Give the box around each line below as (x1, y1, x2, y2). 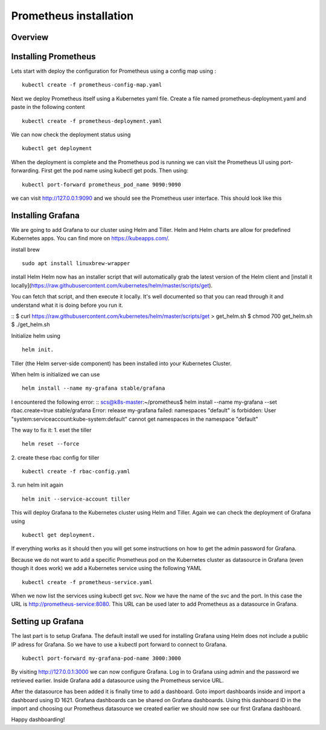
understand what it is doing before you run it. (11, 301, 124, 309)
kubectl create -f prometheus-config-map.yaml (22, 82, 162, 88)
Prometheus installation (11, 9, 134, 22)
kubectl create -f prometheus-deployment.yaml (22, 117, 162, 124)
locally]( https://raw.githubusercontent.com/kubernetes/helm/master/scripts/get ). (11, 281, 213, 289)
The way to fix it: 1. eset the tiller (11, 426, 92, 433)
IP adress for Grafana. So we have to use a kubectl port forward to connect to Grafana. (11, 640, 228, 648)
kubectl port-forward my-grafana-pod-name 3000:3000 (22, 655, 181, 662)
